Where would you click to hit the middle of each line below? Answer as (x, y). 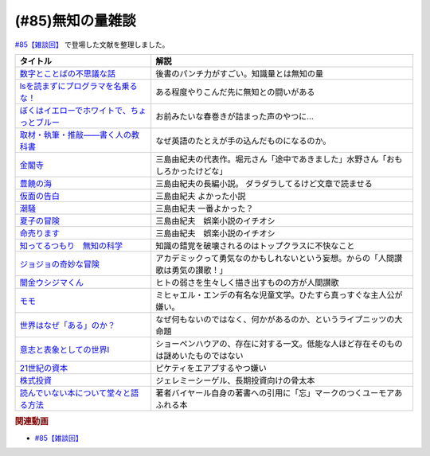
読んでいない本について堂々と (75, 392)
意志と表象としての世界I (64, 349)
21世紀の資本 (44, 368)
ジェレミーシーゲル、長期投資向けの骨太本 (235, 380)
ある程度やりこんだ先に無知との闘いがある (235, 92)
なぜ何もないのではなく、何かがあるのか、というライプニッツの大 (279, 319)
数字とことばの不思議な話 (67, 73)
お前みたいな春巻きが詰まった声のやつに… (235, 116)
